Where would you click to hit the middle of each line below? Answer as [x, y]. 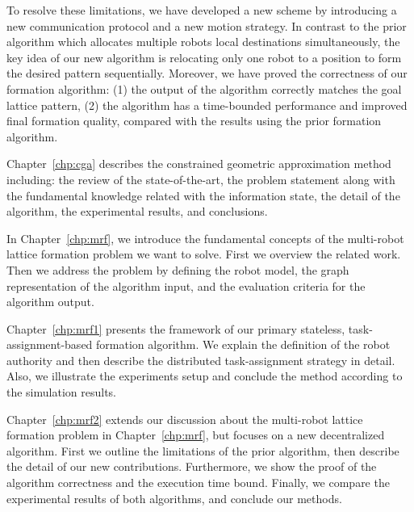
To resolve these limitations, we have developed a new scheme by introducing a [202, 10]
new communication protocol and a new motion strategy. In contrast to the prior [207, 25]
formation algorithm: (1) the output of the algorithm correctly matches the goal [204, 88]
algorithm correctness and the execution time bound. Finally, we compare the [198, 483]
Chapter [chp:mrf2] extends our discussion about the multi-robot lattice [185, 419]
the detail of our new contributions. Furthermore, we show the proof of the [192, 466]
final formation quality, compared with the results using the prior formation [194, 121]
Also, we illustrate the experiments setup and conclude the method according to [205, 376]
